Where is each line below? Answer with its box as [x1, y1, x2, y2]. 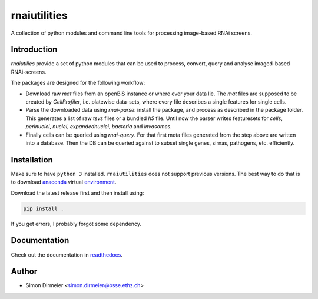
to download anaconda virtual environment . [11, 178, 117, 185]
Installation [11, 155, 53, 165]
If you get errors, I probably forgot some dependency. [11, 220, 141, 227]
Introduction [11, 45, 58, 55]
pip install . [23, 205, 64, 212]
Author [11, 267, 38, 277]
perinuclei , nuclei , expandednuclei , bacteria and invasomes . [25, 123, 172, 130]
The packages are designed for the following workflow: [11, 79, 145, 87]
